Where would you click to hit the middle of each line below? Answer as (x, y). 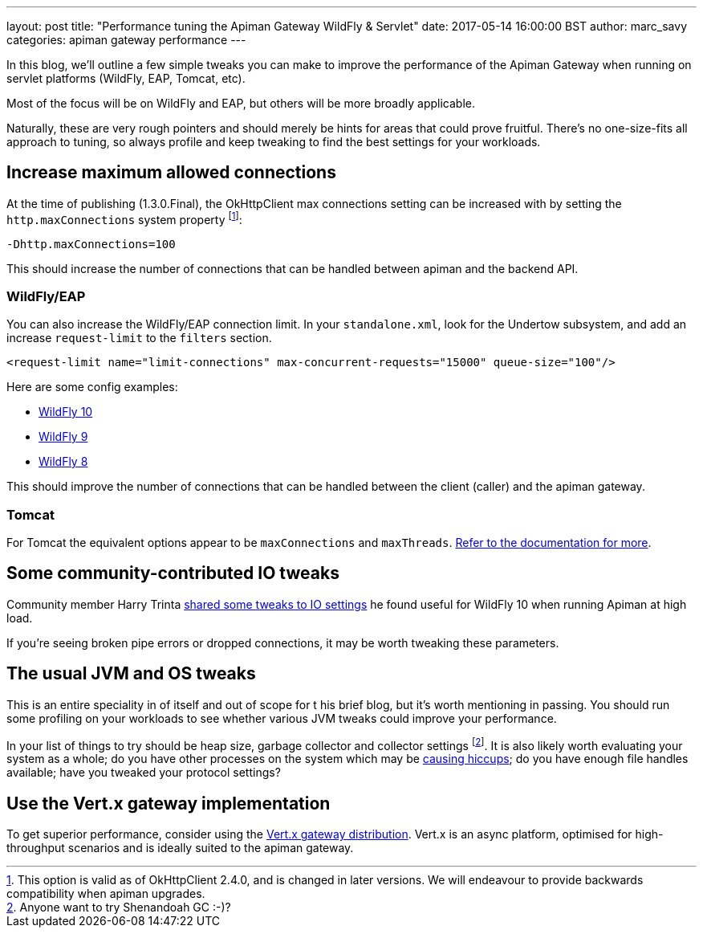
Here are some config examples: (92, 387)
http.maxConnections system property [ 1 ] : (124, 218)
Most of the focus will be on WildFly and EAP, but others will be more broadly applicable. (241, 103)
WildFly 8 (63, 462)
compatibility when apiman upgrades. (106, 894)
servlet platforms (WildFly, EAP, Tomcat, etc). (126, 78)
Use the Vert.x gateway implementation (169, 803)
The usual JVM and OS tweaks (131, 674)
